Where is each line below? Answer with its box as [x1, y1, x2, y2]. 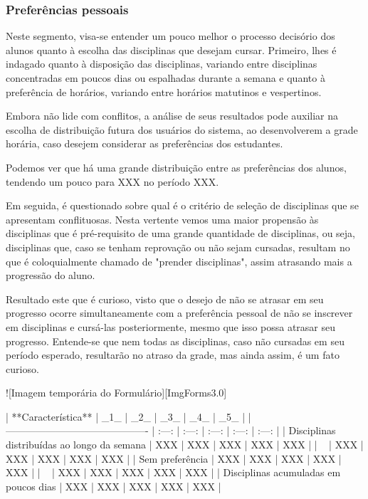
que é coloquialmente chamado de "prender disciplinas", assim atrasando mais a [6, 253, 352, 268]
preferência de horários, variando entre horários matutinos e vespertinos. [6, 84, 322, 99]
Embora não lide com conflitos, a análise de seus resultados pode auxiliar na [6, 108, 339, 123]
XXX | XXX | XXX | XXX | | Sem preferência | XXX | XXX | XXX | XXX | [6, 451, 342, 466]
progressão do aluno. [6, 268, 95, 283]
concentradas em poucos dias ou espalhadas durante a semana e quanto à [6, 70, 325, 85]
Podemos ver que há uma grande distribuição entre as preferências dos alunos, [6, 159, 347, 174]
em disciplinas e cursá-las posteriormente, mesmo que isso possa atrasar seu [6, 319, 336, 334]
